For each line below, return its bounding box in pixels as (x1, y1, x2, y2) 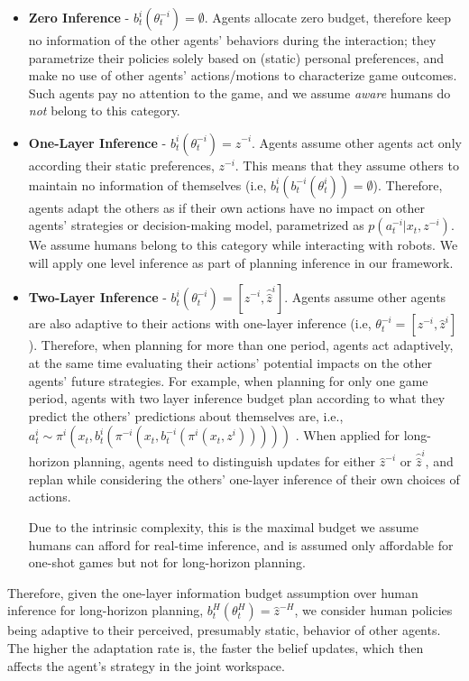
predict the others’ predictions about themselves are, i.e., (28, 406, 344, 425)
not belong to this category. (28, 101, 180, 120)
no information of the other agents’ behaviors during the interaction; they (28, 31, 437, 49)
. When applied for (295, 426, 400, 445)
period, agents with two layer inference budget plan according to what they (28, 389, 446, 408)
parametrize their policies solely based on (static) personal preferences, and (28, 48, 445, 67)
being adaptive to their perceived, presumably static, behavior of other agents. (7, 621, 441, 640)
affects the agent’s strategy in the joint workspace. (7, 656, 285, 675)
